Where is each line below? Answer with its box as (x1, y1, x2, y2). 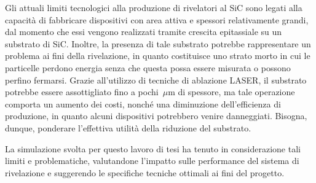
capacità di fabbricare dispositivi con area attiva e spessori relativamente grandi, (5, 13, 309, 26)
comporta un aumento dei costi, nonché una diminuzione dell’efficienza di (5, 97, 281, 110)
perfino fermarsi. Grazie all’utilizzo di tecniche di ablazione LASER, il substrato (5, 73, 307, 86)
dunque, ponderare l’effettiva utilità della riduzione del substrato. (5, 121, 251, 134)
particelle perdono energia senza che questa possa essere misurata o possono (5, 61, 291, 74)
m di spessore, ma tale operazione (168, 85, 295, 98)
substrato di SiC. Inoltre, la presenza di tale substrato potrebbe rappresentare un (5, 37, 311, 50)
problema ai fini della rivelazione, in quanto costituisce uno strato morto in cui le (5, 49, 310, 62)
